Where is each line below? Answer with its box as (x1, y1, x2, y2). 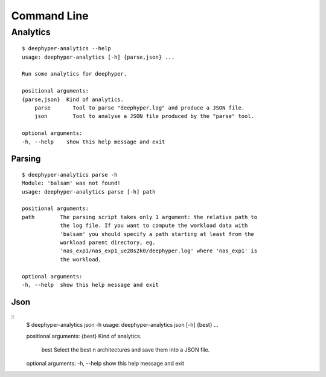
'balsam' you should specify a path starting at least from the (60, 231, 255, 237)
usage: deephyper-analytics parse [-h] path (22, 188, 156, 195)
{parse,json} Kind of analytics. (22, 96, 124, 103)
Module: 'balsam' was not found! (22, 180, 121, 187)
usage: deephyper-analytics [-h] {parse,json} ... (22, 53, 175, 61)
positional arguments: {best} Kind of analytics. (26, 332, 142, 339)
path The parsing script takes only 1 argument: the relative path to (22, 214, 258, 220)
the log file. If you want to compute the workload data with (60, 222, 248, 229)
